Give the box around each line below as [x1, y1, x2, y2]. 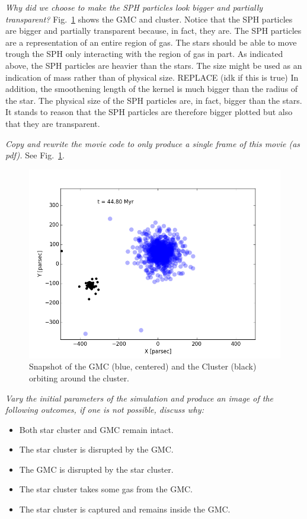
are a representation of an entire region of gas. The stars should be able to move [5, 36, 297, 48]
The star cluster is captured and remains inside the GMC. [19, 503, 231, 515]
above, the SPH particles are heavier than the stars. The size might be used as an [5, 59, 302, 71]
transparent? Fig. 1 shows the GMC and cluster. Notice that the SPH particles [5, 12, 293, 25]
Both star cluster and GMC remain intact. [19, 423, 174, 435]
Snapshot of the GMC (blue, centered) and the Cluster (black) [29, 360, 257, 372]
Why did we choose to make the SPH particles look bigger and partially [5, 1, 263, 13]
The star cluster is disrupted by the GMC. [19, 443, 174, 456]
